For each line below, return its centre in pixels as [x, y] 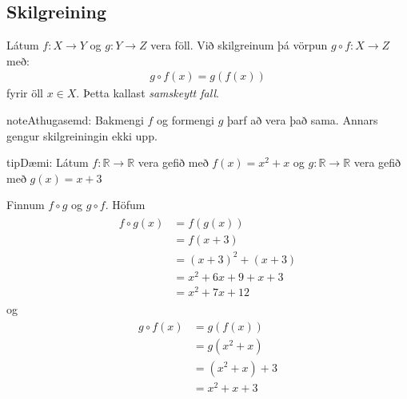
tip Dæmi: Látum [48, 162]
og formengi [185, 120]
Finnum [26, 205]
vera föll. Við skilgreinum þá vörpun [239, 45]
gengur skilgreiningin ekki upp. [82, 135]
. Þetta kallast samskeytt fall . [148, 93]
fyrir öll [25, 93]
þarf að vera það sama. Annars [302, 120]
